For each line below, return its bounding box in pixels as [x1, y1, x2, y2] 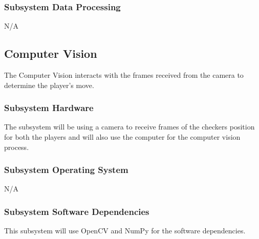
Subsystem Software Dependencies [4, 205, 149, 218]
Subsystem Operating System [4, 163, 128, 176]
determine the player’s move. [4, 79, 94, 90]
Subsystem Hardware [4, 101, 94, 114]
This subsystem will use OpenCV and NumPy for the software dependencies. [4, 225, 246, 236]
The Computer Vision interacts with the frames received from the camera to [4, 70, 244, 80]
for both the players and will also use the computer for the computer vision [4, 132, 241, 142]
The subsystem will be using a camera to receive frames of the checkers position [4, 121, 255, 132]
